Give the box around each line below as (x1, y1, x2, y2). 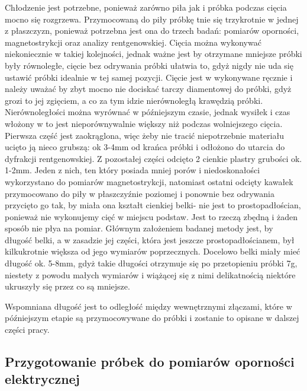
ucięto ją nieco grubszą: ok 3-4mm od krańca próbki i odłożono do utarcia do (5, 141, 285, 153)
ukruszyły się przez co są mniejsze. (5, 280, 130, 293)
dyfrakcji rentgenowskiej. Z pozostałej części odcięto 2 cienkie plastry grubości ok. (5, 152, 302, 164)
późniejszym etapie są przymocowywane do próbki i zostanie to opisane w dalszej (5, 311, 299, 324)
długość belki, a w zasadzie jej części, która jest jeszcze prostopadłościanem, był (5, 233, 295, 246)
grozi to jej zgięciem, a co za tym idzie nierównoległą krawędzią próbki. (5, 94, 263, 106)
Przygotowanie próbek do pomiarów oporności (5, 352, 295, 371)
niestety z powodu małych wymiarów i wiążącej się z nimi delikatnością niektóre (5, 268, 296, 281)
